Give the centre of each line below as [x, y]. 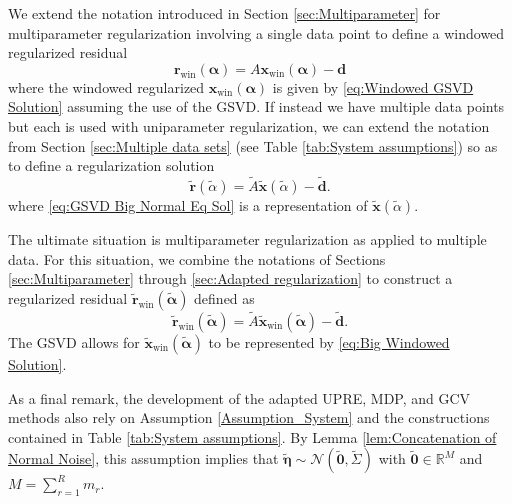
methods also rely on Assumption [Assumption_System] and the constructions [249, 417]
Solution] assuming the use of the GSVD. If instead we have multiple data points [256, 106]
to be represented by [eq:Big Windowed [329, 341]
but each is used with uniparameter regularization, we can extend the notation [249, 125]
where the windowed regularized [106, 86]
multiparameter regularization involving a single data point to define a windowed [256, 32]
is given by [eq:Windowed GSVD [373, 86]
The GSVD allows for [74, 341]
